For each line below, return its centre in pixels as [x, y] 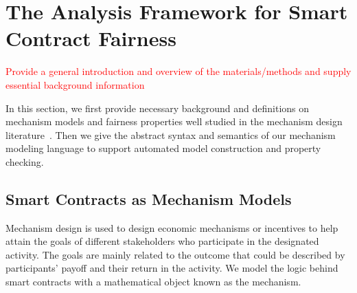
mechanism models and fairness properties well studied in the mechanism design [174, 121]
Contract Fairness [91, 38]
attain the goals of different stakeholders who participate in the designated [162, 241]
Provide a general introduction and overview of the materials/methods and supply [178, 71]
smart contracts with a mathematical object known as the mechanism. [153, 282]
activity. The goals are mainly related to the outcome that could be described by [175, 254]
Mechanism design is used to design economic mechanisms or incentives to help [172, 227]
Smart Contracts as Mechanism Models [149, 198]
